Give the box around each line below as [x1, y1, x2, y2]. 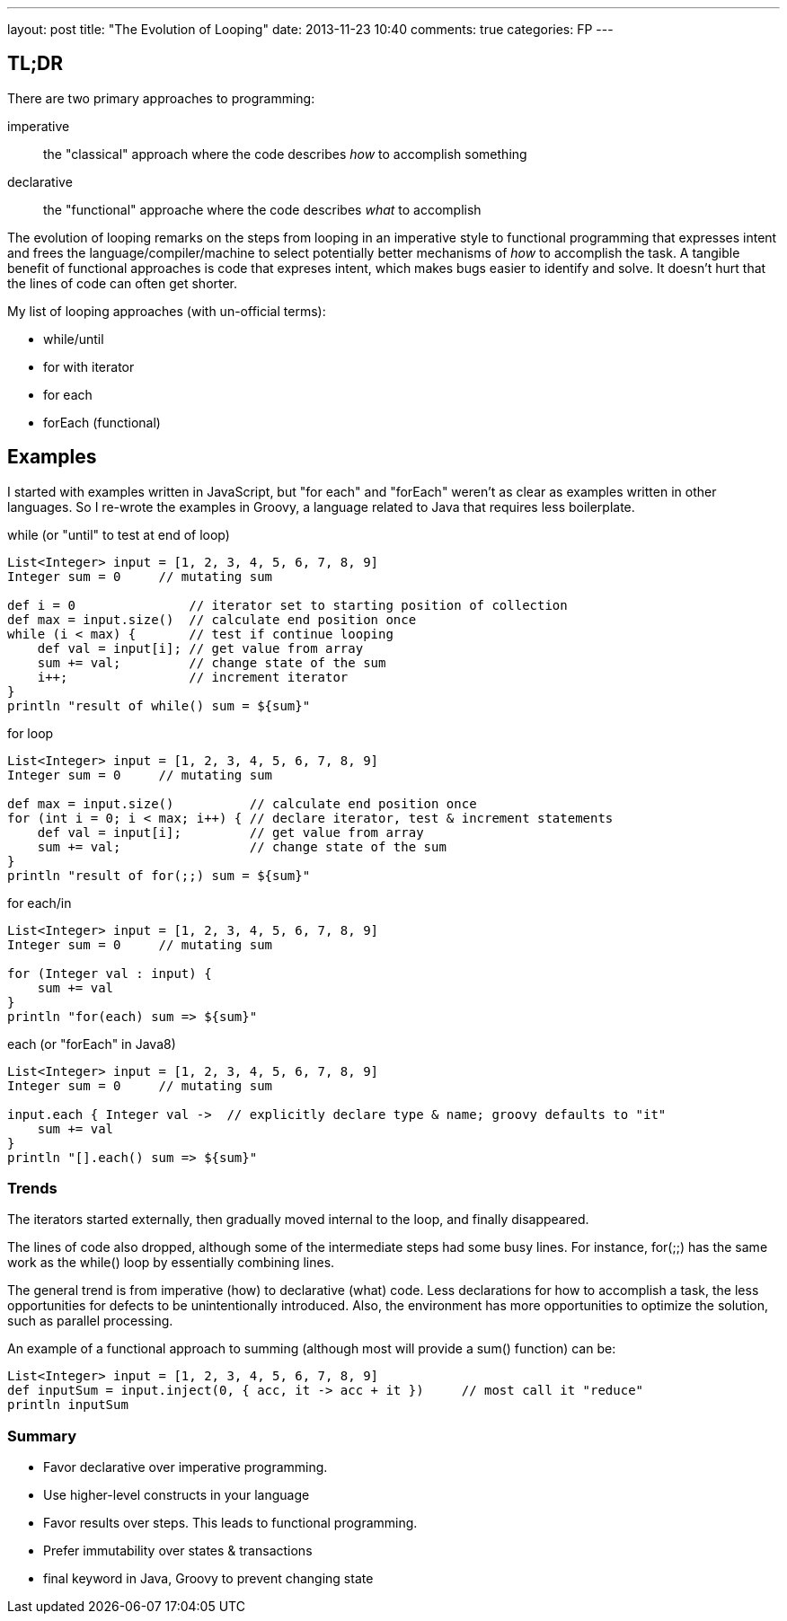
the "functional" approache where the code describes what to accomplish [43, 201, 482, 217]
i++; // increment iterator [37, 669, 349, 684]
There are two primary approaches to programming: [7, 90, 315, 106]
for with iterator [43, 358, 135, 374]
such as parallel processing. [7, 1313, 173, 1329]
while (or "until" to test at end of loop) [7, 526, 230, 542]
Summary [7, 1426, 77, 1445]
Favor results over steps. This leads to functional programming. [43, 1515, 418, 1531]
